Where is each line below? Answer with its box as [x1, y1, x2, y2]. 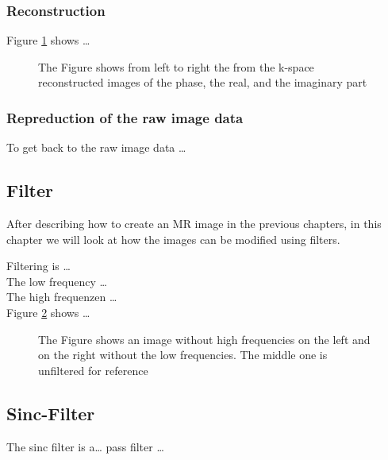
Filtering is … [6, 257, 71, 274]
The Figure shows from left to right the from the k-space [38, 58, 314, 75]
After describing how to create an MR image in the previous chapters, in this [6, 215, 382, 232]
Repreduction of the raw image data [6, 107, 244, 127]
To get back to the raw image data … [6, 139, 186, 156]
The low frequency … [6, 273, 107, 289]
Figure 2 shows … [6, 303, 90, 320]
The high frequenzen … [6, 288, 117, 305]
